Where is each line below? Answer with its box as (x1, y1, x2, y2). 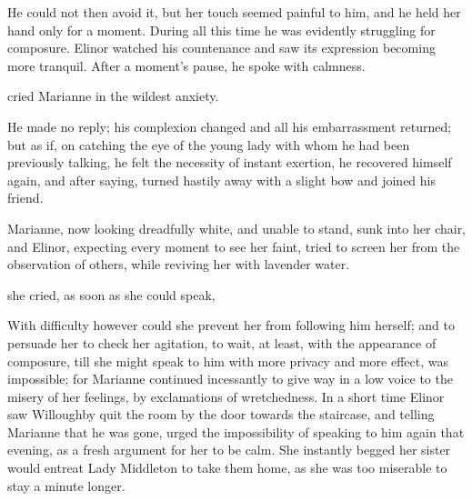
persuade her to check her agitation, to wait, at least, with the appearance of (7, 333, 437, 352)
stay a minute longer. (7, 476, 126, 495)
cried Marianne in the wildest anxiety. (7, 86, 219, 105)
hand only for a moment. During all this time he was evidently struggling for (7, 20, 436, 39)
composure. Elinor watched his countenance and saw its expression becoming (7, 38, 436, 57)
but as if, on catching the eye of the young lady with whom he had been (7, 135, 410, 154)
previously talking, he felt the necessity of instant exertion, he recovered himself (7, 153, 452, 172)
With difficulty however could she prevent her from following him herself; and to (7, 316, 455, 335)
